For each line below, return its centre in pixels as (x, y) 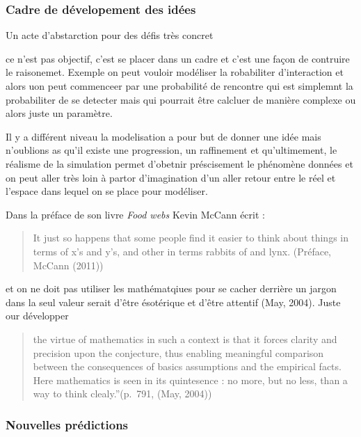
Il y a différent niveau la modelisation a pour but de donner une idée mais (163, 136)
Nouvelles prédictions (67, 424)
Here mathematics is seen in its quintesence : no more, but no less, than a (190, 380)
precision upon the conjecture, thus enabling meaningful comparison (178, 352)
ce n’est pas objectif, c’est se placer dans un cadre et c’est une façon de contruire (178, 58)
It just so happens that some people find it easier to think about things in (191, 238)
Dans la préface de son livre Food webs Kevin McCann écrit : (135, 214)
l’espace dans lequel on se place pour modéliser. (107, 191)
